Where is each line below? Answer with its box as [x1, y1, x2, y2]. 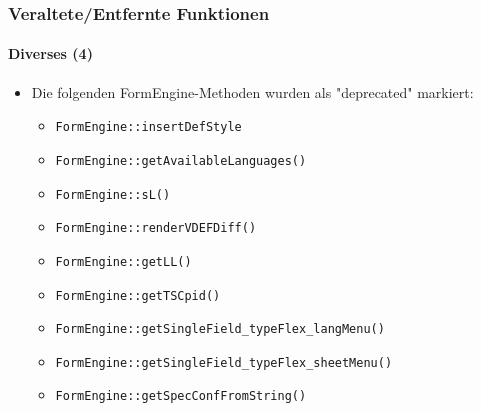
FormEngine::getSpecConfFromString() [55, 389, 307, 404]
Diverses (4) [8, 43, 93, 64]
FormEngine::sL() [55, 187, 171, 202]
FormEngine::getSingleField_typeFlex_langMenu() [55, 322, 385, 337]
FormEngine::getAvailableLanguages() [55, 153, 307, 168]
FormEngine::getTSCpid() [55, 288, 221, 303]
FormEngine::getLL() [55, 254, 192, 269]
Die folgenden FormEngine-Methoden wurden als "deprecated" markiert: [31, 81, 474, 102]
